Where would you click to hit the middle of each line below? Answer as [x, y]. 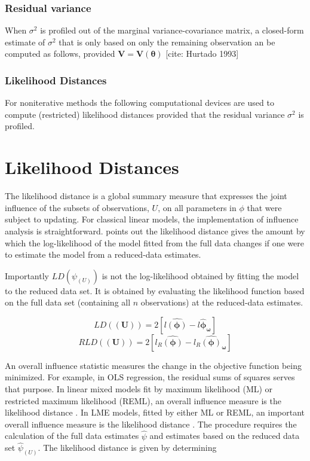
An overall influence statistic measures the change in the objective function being [153, 365]
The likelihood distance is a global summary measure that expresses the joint [146, 196]
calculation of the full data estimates [72, 436]
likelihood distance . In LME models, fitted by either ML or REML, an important [155, 412]
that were [264, 207]
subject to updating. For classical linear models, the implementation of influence [152, 219]
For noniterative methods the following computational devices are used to [139, 103]
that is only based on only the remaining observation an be [167, 42]
